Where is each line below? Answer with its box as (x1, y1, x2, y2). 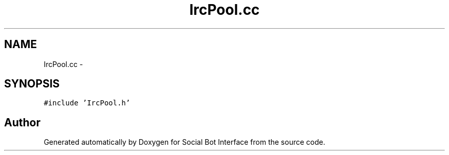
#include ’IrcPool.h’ (44, 99, 130, 107)
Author (4, 116, 40, 129)
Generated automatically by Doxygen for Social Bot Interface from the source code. (44, 138, 325, 147)
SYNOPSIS (4, 77, 60, 91)
